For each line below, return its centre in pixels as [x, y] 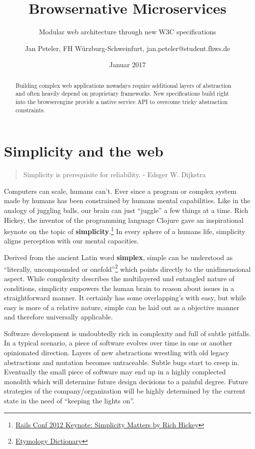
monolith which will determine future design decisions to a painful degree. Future [126, 381]
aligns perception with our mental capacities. [71, 241]
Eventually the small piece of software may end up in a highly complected [115, 372]
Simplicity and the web [84, 151]
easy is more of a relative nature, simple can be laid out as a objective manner [122, 307]
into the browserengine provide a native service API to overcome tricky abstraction [122, 102]
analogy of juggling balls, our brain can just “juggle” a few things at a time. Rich [126, 210]
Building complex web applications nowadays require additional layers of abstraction [123, 85]
